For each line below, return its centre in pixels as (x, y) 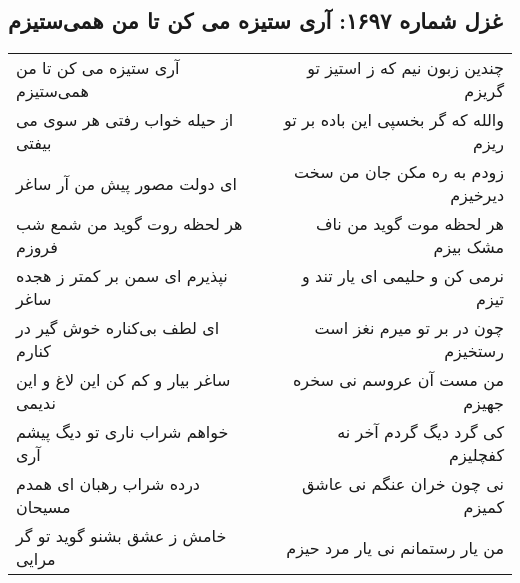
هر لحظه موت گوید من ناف (409, 224)
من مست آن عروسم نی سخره (398, 380)
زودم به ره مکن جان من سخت (399, 172)
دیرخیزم (477, 195)
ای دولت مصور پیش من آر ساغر (126, 183)
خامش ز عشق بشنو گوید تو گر (121, 536)
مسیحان (43, 507)
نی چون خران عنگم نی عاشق (402, 484)
